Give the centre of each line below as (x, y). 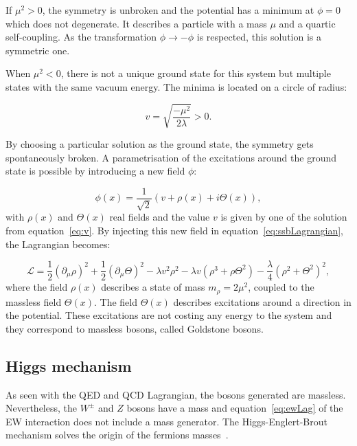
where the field (37, 287)
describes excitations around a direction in (262, 301)
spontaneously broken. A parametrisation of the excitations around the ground (171, 157)
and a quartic (307, 23)
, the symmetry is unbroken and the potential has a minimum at (178, 10)
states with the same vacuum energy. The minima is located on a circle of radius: (176, 86)
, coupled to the (281, 287)
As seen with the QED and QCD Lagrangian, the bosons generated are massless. (176, 394)
